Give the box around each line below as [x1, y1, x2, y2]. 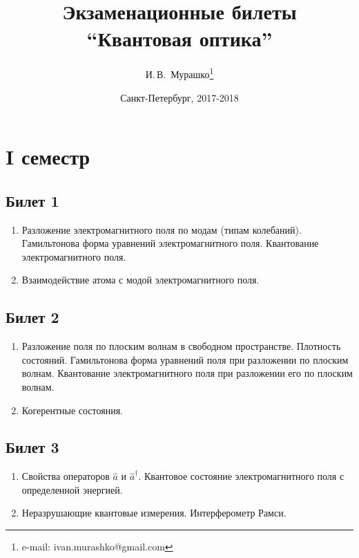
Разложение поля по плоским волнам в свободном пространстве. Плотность [21, 339, 341, 353]
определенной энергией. [21, 482, 123, 496]
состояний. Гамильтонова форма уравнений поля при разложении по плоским [21, 352, 349, 366]
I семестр [6, 142, 90, 171]
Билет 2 [6, 306, 59, 328]
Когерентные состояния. [21, 402, 124, 417]
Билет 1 [6, 189, 59, 211]
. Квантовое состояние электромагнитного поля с [138, 469, 345, 483]
